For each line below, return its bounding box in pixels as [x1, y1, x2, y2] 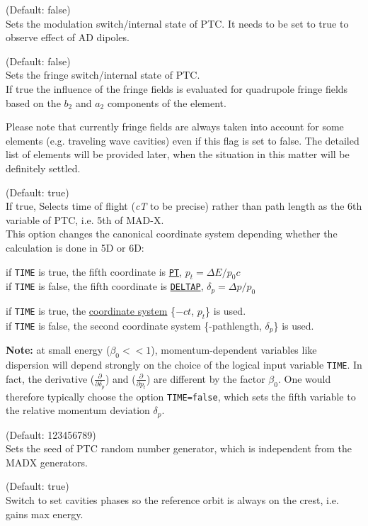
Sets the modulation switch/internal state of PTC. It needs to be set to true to [6, 16, 349, 30]
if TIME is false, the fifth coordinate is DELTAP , [6, 279, 204, 293]
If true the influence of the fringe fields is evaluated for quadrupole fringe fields [6, 81, 348, 96]
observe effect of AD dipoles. [6, 30, 130, 45]
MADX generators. [6, 454, 88, 469]
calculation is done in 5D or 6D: [6, 240, 144, 254]
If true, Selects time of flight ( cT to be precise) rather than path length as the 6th [6, 198, 362, 213]
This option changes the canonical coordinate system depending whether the [6, 226, 338, 241]
